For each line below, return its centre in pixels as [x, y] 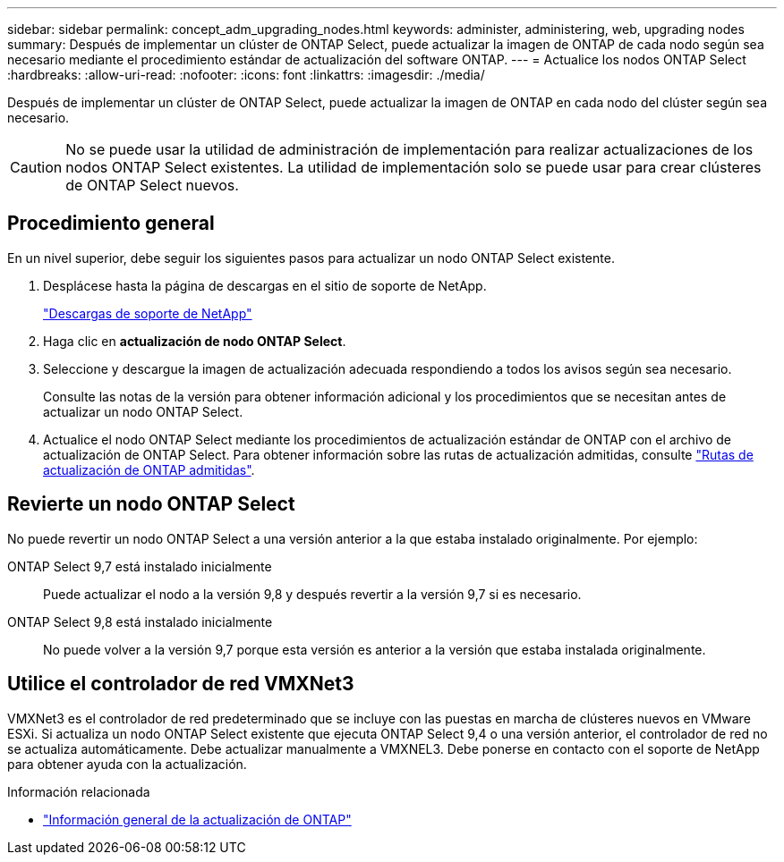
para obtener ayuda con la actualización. [127, 764]
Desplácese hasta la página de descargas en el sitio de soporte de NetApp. [265, 285]
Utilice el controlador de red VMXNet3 [181, 684]
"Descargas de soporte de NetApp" [148, 313]
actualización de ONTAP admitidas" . [149, 469]
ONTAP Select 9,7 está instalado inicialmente [140, 566]
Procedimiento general [111, 224]
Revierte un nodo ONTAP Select [151, 504]
